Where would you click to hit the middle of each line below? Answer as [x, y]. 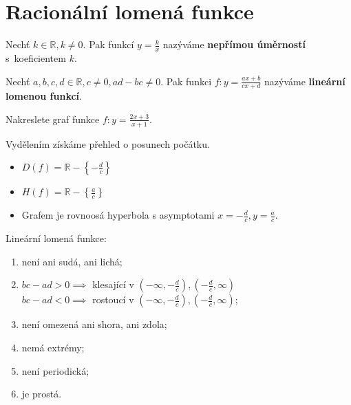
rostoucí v [113, 299]
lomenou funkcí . [44, 96]
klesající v [113, 284]
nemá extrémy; [53, 347]
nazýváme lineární [305, 81]
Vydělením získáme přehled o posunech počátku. [108, 143]
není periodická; [55, 370]
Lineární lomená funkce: [56, 238]
